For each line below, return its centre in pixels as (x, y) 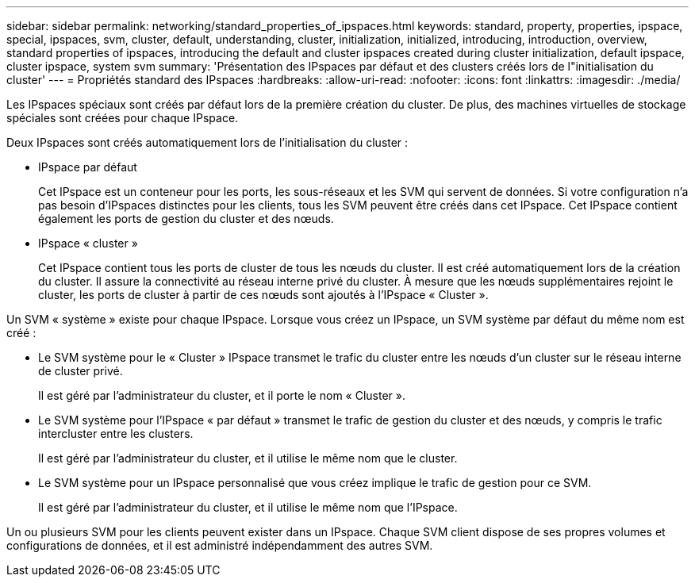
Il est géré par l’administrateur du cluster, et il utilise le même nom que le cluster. (248, 458)
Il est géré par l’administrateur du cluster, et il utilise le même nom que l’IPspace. (248, 507)
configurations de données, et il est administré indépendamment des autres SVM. (220, 545)
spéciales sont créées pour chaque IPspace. (123, 118)
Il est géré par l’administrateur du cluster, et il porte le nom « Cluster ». (222, 395)
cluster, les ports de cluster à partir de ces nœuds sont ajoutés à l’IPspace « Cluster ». (263, 295)
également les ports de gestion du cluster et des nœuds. (186, 219)
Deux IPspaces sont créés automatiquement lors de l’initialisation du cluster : (207, 142)
